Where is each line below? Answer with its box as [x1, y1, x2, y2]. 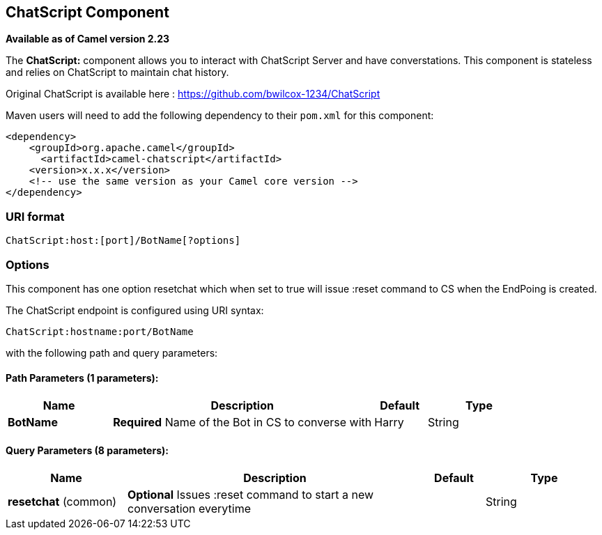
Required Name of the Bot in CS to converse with [113, 415, 372, 430]
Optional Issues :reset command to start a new [128, 488, 374, 502]
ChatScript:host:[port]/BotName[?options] [6, 235, 241, 247]
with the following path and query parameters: [6, 346, 218, 359]
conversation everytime [128, 502, 252, 516]
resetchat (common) [8, 495, 117, 509]
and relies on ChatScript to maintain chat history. [6, 66, 229, 79]
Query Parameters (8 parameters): [6, 444, 169, 456]
